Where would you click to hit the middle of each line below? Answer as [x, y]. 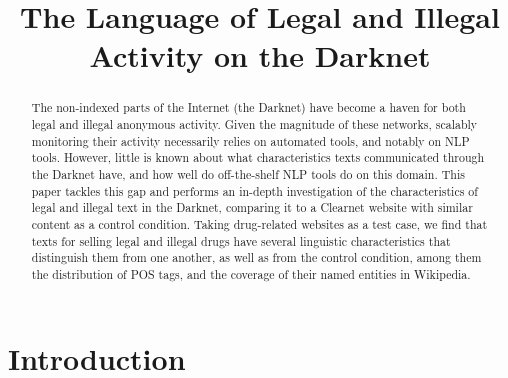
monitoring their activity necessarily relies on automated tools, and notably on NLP [250, 140]
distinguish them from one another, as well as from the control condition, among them [256, 257]
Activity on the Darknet [260, 55]
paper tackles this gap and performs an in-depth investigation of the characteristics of [254, 190]
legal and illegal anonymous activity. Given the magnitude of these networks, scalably [254, 124]
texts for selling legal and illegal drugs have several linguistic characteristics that [241, 240]
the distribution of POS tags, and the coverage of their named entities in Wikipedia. [251, 273]
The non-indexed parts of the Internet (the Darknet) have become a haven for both [248, 107]
